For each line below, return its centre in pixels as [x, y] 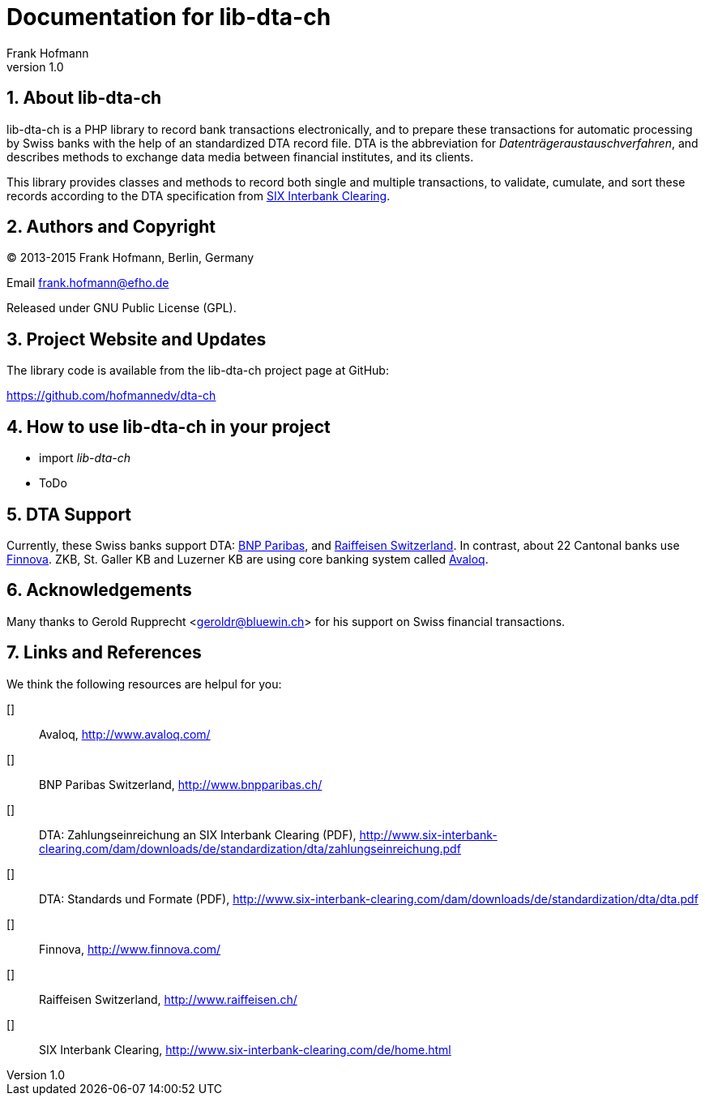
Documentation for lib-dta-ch [169, 17]
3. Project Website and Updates [137, 339]
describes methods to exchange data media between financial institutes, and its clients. [240, 157]
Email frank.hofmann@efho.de [88, 283]
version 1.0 [35, 66]
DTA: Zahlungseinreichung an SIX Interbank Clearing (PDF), [198, 834]
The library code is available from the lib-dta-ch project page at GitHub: [198, 371]
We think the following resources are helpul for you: [144, 684]
